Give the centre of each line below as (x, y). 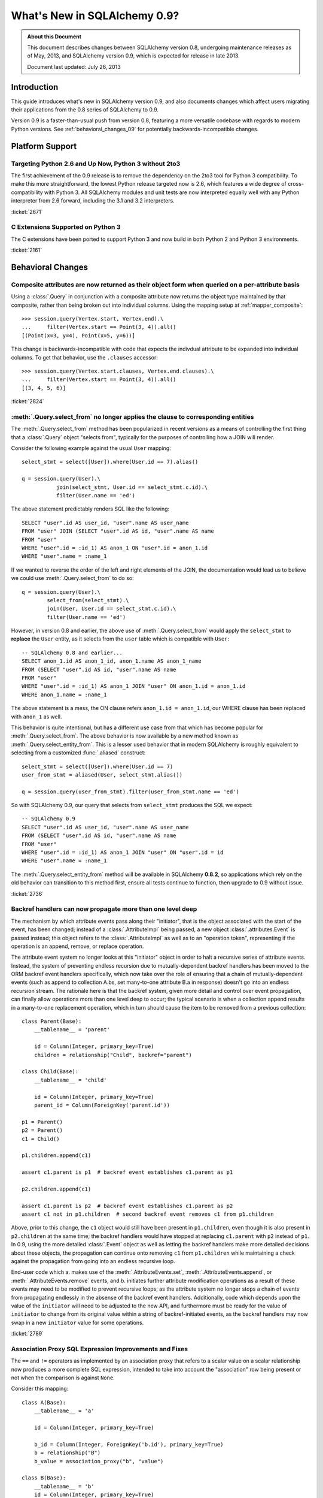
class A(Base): (44, 1402)
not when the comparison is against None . (63, 1378)
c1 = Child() (41, 1139)
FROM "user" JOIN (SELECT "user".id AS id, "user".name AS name (118, 531)
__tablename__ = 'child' (70, 1080)
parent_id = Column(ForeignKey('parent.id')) (102, 1105)
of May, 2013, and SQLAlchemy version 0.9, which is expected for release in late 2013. (133, 56)
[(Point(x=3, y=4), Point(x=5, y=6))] (79, 335)
